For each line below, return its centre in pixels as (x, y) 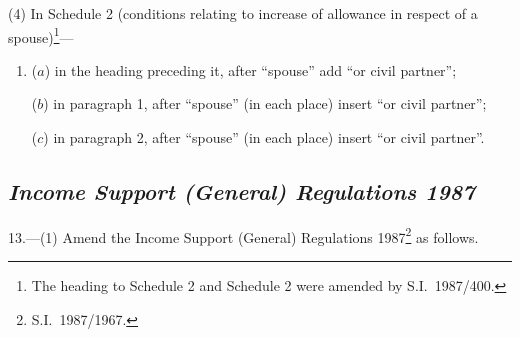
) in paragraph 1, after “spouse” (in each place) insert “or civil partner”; (265, 103)
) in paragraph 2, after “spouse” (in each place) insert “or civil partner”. (264, 137)
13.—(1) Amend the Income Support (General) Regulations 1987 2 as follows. (243, 235)
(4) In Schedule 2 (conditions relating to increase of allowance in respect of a (243, 13)
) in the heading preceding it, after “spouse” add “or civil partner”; (250, 69)
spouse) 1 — (41, 35)
